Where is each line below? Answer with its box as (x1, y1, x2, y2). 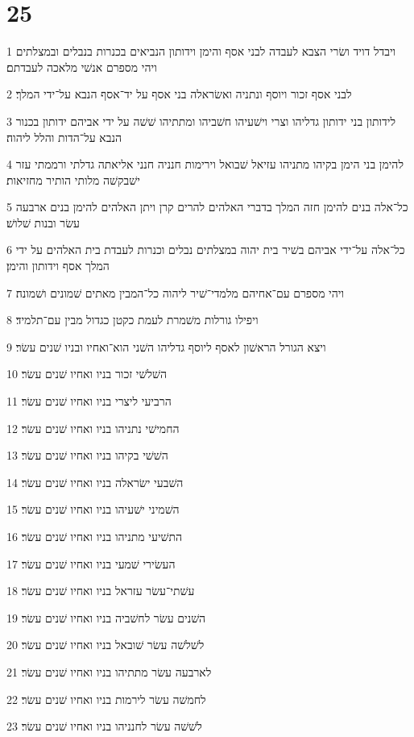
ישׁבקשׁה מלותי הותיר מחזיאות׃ (6, 171, 140, 188)
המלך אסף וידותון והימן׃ (6, 257, 110, 274)
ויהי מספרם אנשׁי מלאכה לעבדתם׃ (6, 58, 157, 75)
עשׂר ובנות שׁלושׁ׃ (6, 214, 80, 231)
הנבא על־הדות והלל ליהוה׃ (6, 128, 122, 145)
